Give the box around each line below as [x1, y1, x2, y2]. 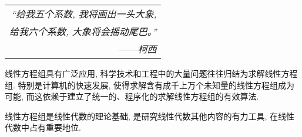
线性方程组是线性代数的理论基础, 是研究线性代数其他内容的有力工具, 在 [5, 109, 278, 122]
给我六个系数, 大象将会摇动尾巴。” [9, 25, 157, 38]
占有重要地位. [29, 121, 81, 133]
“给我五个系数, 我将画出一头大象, [11, 7, 157, 20]
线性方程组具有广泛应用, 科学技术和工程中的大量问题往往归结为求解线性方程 [5, 67, 298, 79]
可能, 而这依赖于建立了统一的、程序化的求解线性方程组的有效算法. [5, 90, 259, 102]
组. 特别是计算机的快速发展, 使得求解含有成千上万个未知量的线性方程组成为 [5, 78, 295, 91]
